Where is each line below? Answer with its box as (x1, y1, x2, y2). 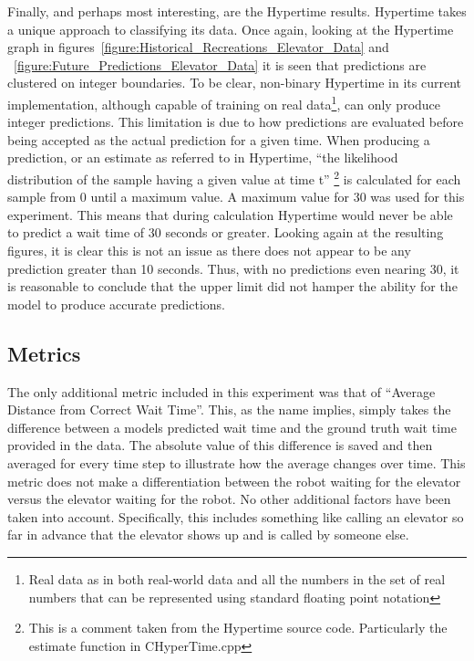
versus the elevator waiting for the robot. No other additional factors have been (7, 489, 451, 509)
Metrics (7, 339, 81, 367)
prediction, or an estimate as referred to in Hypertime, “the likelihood (7, 148, 398, 167)
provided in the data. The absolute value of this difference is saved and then (7, 435, 433, 455)
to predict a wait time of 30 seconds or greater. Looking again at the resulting (7, 223, 444, 242)
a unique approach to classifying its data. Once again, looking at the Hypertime (7, 19, 454, 38)
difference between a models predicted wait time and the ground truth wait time (7, 417, 457, 436)
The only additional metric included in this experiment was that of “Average (7, 382, 436, 401)
